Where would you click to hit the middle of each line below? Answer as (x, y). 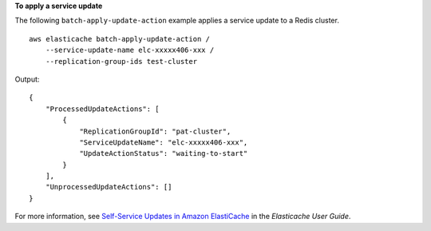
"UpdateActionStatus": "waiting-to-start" (164, 153)
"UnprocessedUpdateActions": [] (109, 187)
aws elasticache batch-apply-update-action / (120, 39)
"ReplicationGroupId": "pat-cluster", (155, 131)
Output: (27, 79)
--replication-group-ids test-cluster (121, 61)
